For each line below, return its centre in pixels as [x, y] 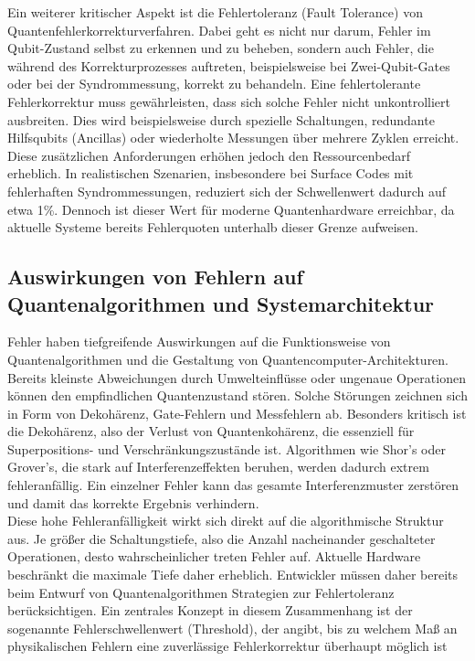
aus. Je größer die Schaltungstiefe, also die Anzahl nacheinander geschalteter [222, 538]
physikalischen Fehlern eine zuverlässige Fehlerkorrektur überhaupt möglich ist [227, 646]
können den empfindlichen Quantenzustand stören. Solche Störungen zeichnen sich [237, 395]
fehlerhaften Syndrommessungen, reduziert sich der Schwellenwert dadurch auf [227, 191]
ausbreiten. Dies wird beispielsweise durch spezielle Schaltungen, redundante [221, 119]
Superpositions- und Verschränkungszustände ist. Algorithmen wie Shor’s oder [227, 448]
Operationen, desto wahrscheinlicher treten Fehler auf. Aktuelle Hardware [214, 556]
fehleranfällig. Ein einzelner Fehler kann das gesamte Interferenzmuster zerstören [233, 485]
